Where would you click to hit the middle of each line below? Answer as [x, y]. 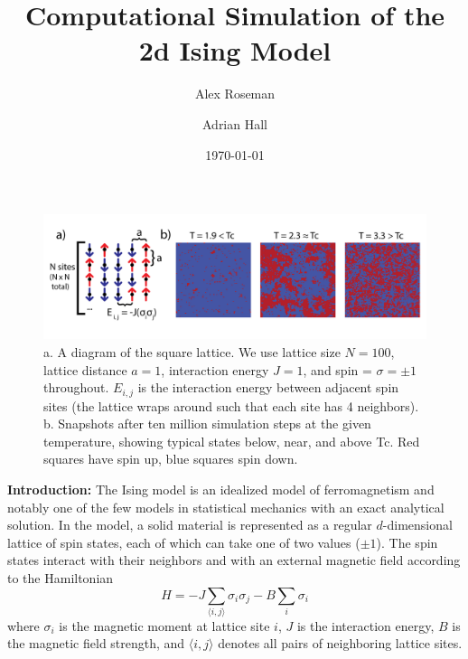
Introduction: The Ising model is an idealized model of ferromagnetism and [221, 489]
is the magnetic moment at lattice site [164, 625]
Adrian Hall [234, 123]
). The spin [407, 542]
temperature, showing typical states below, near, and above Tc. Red [232, 441]
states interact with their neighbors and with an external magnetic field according [234, 560]
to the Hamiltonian [61, 577]
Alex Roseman [235, 94]
